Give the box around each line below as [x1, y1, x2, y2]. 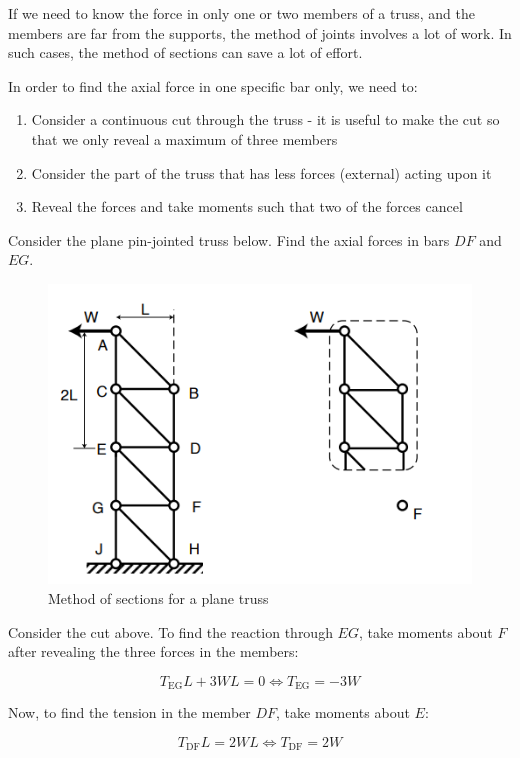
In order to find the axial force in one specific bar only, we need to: [8, 75, 418, 96]
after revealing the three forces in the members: [8, 641, 299, 662]
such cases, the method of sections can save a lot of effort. [8, 42, 363, 63]
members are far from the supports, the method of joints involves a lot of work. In [8, 22, 512, 43]
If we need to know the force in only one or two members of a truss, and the [8, 3, 475, 23]
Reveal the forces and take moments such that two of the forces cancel [31, 196, 463, 217]
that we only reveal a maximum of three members [31, 128, 338, 149]
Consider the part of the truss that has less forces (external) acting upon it [31, 162, 492, 183]
